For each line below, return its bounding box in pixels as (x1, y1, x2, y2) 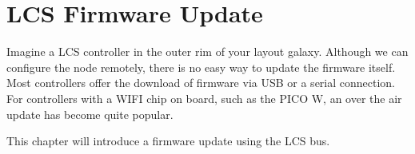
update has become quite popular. (6, 105, 174, 122)
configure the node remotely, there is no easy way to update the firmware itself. (6, 58, 396, 75)
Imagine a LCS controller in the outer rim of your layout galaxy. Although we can (6, 43, 409, 60)
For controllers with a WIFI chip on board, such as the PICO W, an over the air (6, 89, 402, 106)
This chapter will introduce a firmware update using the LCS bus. (6, 132, 330, 149)
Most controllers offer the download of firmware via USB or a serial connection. (6, 74, 396, 91)
